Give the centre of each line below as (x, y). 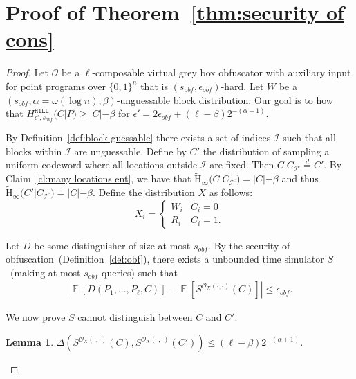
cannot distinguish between (135, 317)
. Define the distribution (144, 192)
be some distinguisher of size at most (112, 245)
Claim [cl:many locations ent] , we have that (99, 178)
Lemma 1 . (30, 342)
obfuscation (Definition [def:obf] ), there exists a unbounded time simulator (165, 259)
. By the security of (249, 245)
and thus (300, 178)
